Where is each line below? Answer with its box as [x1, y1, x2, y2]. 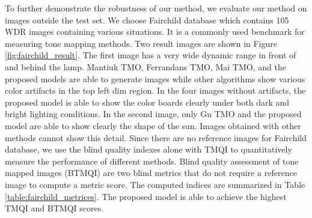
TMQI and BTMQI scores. [5, 202, 104, 214]
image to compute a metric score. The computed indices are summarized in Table [5, 178, 305, 190]
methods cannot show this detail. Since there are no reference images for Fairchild [5, 131, 307, 144]
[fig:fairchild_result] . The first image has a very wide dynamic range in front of [5, 49, 296, 61]
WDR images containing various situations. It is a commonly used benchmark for [5, 25, 305, 38]
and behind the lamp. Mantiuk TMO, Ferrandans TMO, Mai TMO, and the [5, 60, 286, 73]
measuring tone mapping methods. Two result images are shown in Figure [5, 37, 277, 49]
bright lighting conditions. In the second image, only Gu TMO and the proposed [5, 107, 302, 120]
